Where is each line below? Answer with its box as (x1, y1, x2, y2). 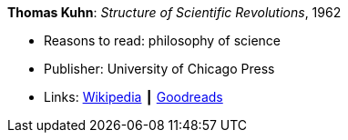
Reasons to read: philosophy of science (44, 33, 281, 48)
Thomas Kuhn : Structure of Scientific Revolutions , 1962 (7, 5, 342, 20)
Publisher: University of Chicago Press (44, 61, 275, 76)
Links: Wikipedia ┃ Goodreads (44, 89, 223, 105)
